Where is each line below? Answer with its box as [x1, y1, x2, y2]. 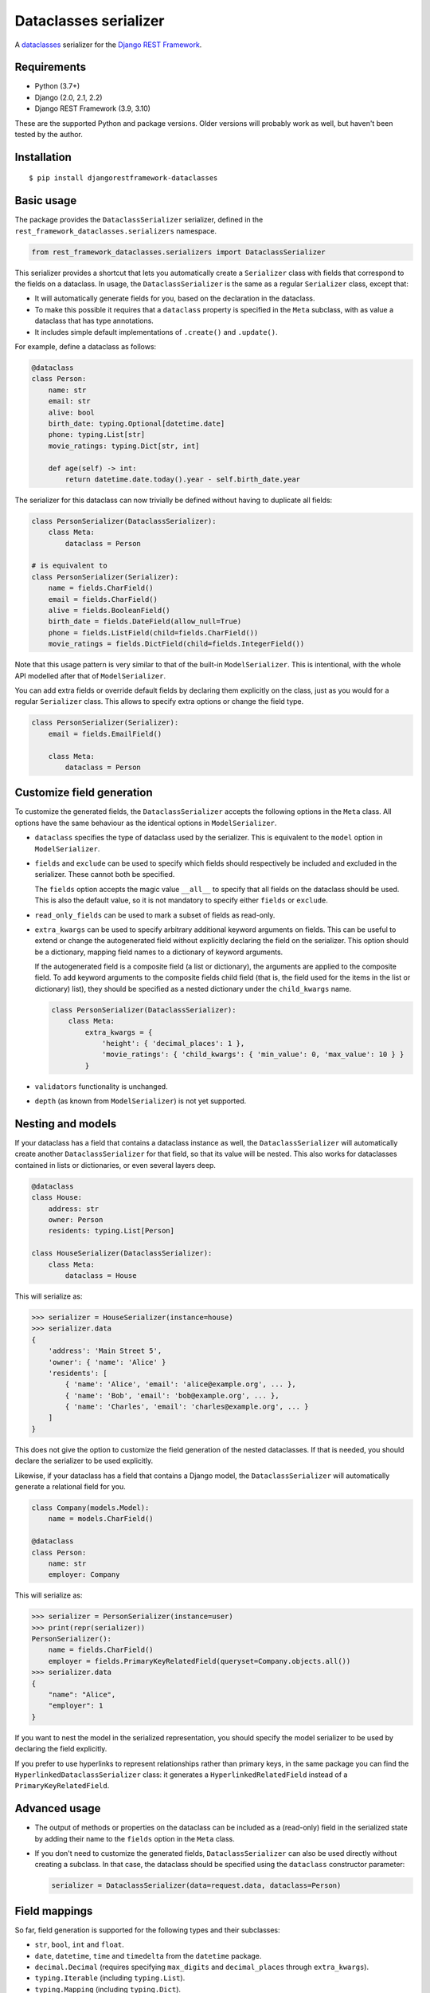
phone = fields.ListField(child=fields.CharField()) [48, 628, 259, 637]
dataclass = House [64, 1271, 137, 1280]
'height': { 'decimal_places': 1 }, [101, 1039, 245, 1048]
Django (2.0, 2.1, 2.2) [34, 92, 103, 102]
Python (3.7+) [34, 81, 80, 91]
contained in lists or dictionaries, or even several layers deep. [14, 1160, 217, 1169]
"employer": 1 [48, 1701, 104, 1710]
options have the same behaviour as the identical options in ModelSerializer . [14, 818, 277, 827]
